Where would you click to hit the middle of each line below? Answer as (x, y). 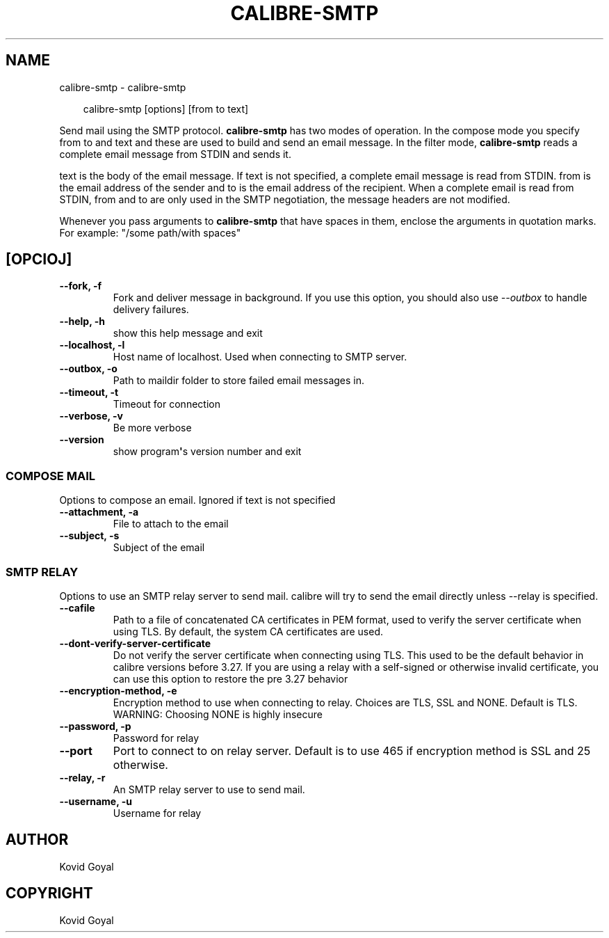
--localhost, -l (92, 345)
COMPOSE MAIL (50, 476)
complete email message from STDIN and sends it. (175, 154)
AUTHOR (37, 840)
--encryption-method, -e (118, 690)
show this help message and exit (188, 333)
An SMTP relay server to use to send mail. (209, 789)
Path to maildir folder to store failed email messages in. (239, 381)
